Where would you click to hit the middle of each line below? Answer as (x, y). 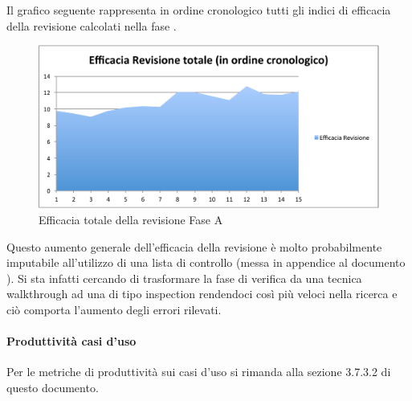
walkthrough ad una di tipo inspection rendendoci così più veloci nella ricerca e (202, 294)
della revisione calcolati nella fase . (92, 25)
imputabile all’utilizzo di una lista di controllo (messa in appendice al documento (206, 262)
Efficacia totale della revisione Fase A (131, 220)
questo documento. (53, 388)
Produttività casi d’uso (71, 341)
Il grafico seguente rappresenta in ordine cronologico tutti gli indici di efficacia (199, 10)
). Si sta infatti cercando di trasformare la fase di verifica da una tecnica (184, 278)
